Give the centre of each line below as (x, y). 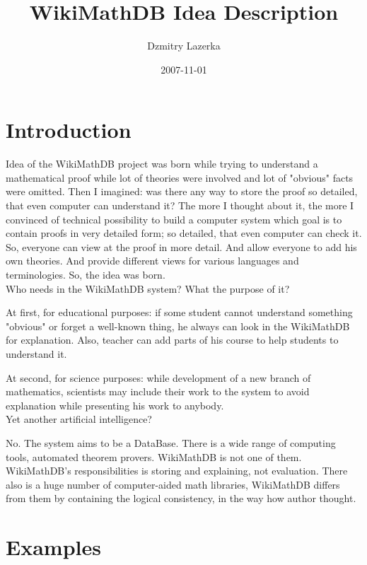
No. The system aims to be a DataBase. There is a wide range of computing (171, 442)
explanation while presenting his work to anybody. (115, 405)
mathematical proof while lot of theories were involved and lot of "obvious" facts (180, 177)
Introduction (69, 130)
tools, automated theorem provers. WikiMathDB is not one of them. (154, 456)
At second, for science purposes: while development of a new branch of (158, 377)
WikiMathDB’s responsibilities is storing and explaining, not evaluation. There (177, 471)
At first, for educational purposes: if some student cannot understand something (179, 312)
